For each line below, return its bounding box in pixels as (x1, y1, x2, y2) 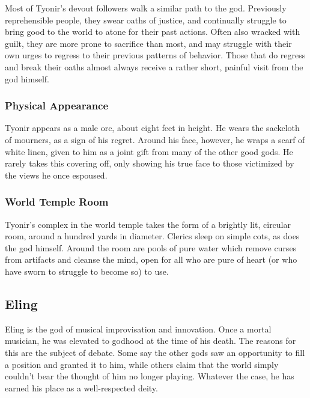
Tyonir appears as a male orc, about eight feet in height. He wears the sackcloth (5, 121, 300, 134)
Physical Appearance (5, 98, 109, 113)
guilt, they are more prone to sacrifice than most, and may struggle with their (5, 37, 292, 49)
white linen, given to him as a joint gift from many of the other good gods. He (5, 145, 293, 158)
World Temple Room (5, 194, 109, 209)
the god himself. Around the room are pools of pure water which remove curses (5, 241, 297, 254)
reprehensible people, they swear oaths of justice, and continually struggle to (5, 13, 287, 26)
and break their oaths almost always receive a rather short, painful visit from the (5, 60, 303, 73)
